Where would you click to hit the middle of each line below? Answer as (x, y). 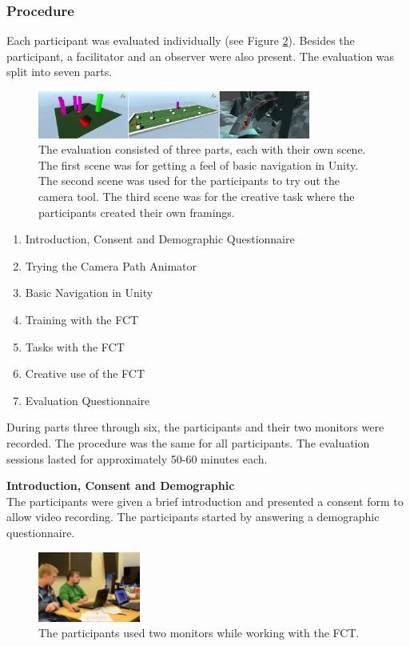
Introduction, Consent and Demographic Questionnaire (160, 239)
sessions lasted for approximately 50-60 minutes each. (137, 458)
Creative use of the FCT (85, 373)
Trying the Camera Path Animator (111, 265)
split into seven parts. (60, 72)
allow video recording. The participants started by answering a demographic (193, 517)
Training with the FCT (82, 319)
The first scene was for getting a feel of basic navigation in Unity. (199, 165)
